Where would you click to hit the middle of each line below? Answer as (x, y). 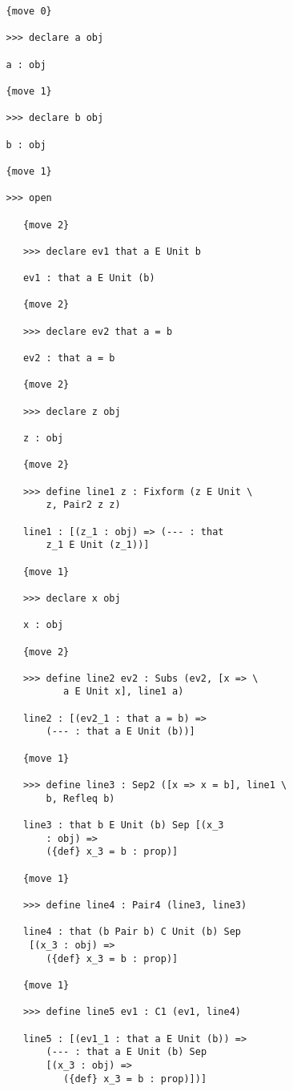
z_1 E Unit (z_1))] (98, 545)
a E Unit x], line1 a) (124, 692)
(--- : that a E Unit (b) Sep (126, 1052)
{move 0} (29, 11)
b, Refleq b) (80, 798)
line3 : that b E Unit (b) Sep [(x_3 (123, 825)
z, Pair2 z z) (83, 505)
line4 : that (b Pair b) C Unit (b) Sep (132, 932)
